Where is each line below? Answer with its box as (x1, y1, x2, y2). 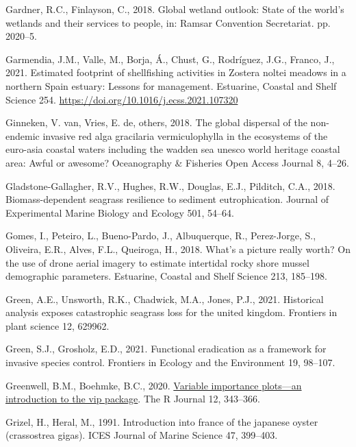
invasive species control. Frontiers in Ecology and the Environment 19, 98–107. (5, 355, 335, 370)
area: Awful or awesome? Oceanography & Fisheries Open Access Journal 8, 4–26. (5, 155, 349, 169)
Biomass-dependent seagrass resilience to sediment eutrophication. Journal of (5, 192, 329, 206)
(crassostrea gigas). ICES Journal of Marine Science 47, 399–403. (5, 428, 278, 442)
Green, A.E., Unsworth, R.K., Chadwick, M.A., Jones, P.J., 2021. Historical (5, 291, 324, 306)
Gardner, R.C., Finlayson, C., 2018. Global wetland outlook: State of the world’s (5, 2, 344, 16)
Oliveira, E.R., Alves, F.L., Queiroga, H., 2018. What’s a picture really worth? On (5, 241, 351, 256)
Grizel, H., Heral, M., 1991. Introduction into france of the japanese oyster (5, 414, 318, 428)
